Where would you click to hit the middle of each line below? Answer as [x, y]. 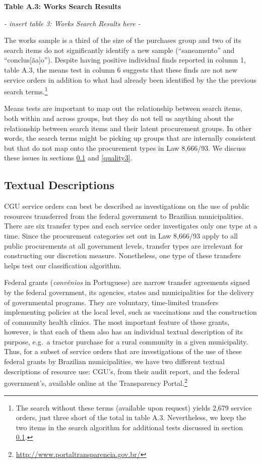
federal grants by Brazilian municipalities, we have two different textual [114, 361]
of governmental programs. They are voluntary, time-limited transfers [111, 302]
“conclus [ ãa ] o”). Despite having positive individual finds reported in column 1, [125, 60]
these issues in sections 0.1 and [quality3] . [68, 158]
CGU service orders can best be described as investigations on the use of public [127, 206]
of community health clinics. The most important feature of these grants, [117, 322]
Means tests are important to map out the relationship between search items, [123, 108]
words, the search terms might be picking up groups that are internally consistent [130, 138]
